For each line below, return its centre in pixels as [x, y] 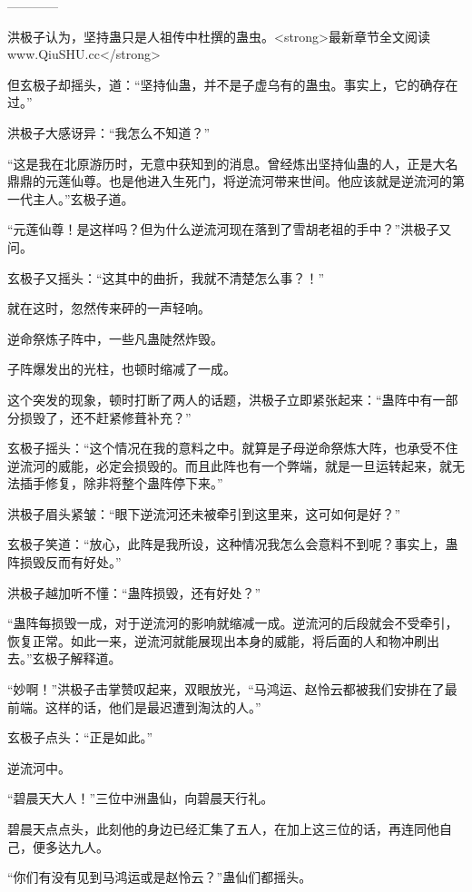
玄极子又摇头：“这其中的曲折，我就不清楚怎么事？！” [166, 277]
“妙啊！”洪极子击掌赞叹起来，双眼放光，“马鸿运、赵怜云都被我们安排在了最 [232, 689]
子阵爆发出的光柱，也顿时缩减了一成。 [122, 369]
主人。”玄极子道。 [83, 198]
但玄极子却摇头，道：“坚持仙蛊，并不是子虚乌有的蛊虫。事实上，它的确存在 [233, 84]
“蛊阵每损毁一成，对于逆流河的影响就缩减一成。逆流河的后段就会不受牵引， [233, 623]
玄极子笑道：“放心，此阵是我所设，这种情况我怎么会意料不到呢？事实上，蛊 [233, 544]
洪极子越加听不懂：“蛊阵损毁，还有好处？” [134, 592]
